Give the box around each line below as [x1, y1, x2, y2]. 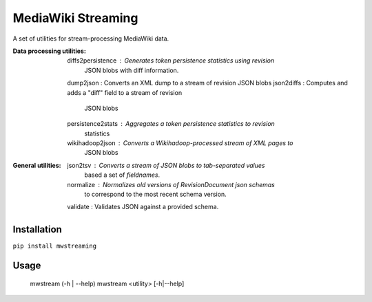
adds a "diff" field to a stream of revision [67, 88, 183, 96]
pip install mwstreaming [12, 242, 96, 250]
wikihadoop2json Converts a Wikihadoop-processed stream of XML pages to [67, 139, 293, 147]
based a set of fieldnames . [84, 171, 161, 179]
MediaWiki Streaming [12, 10, 138, 25]
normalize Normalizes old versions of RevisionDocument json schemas [67, 180, 275, 188]
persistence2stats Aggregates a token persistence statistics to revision [67, 120, 275, 128]
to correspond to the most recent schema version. [84, 190, 227, 199]
